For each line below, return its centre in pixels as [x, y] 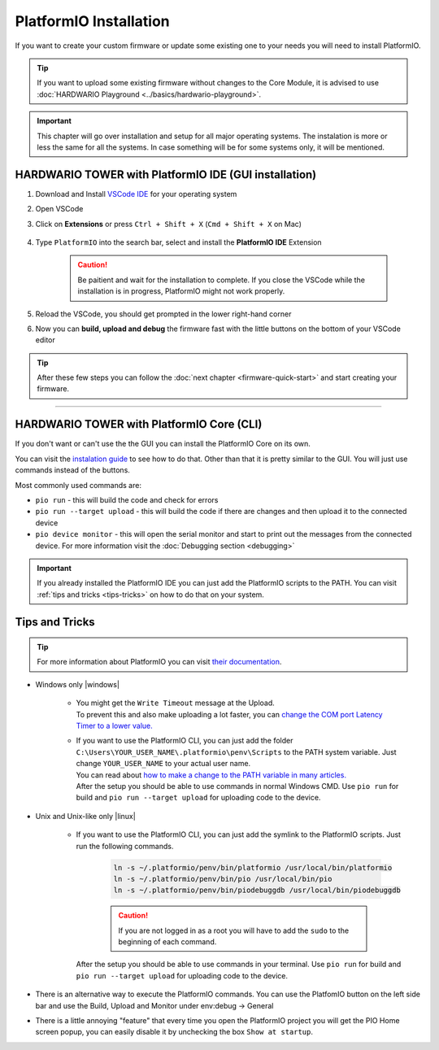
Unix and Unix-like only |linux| [85, 816]
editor [46, 340]
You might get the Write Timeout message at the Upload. [176, 703]
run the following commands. [125, 846]
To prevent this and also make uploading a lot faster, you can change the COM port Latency [229, 714]
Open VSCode [59, 209]
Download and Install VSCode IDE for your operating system [136, 194]
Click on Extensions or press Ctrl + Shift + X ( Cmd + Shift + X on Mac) [169, 224]
